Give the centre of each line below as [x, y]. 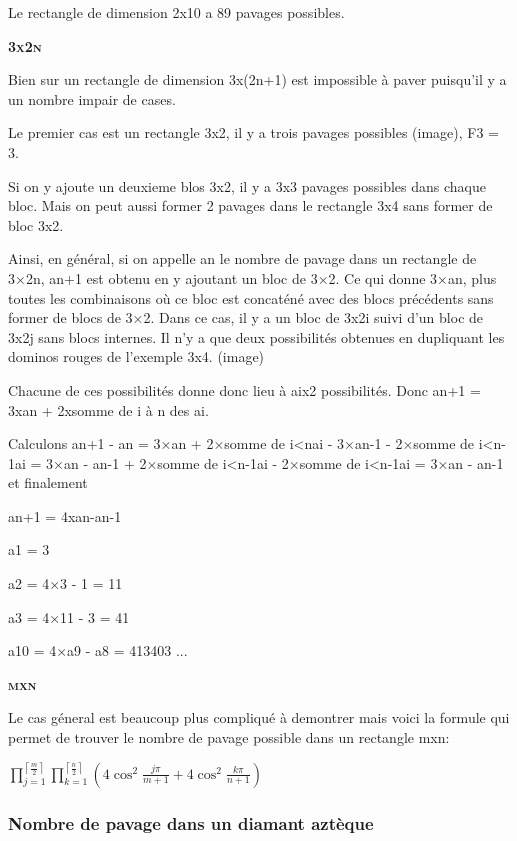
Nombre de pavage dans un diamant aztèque [191, 822]
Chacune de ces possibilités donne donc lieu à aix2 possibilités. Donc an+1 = [244, 389]
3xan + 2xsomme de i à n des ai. [108, 409]
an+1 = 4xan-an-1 [65, 515]
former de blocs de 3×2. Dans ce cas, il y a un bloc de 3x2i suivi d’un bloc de [246, 317]
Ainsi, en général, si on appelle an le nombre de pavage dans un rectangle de [242, 258]
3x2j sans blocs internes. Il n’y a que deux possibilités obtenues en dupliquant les [256, 336]
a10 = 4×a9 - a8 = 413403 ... [98, 650]
